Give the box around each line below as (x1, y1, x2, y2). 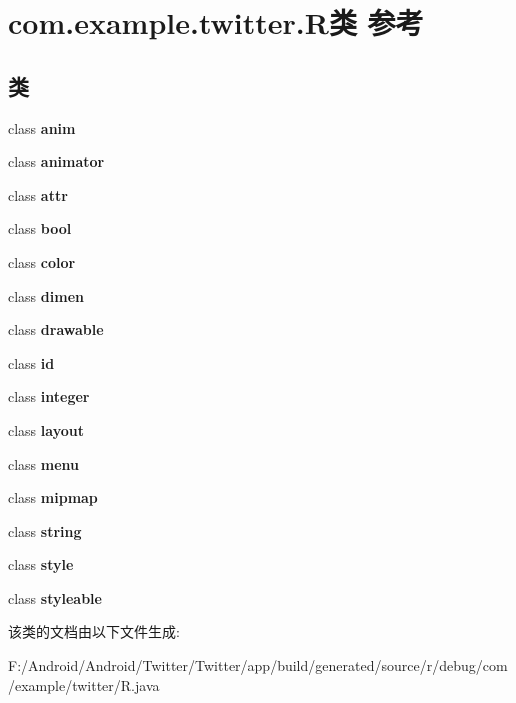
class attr (8, 184, 68, 205)
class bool (8, 218, 72, 239)
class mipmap (8, 487, 98, 508)
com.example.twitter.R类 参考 (8, 2, 424, 43)
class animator (8, 151, 105, 172)
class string (8, 520, 82, 541)
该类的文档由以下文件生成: (8, 621, 180, 642)
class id (8, 352, 55, 373)
